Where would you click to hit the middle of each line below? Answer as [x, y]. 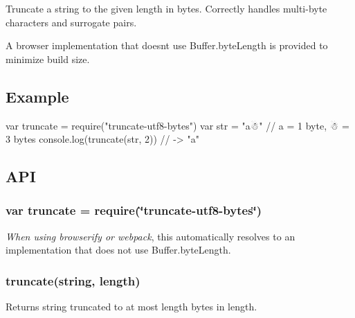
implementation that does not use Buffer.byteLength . [118, 250]
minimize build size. [48, 59]
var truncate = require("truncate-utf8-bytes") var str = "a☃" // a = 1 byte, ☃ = [177, 125]
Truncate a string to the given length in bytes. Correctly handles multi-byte [166, 8]
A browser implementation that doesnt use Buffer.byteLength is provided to [167, 45]
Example [37, 96]
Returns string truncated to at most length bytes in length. [131, 307]
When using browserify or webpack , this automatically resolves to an [151, 236]
